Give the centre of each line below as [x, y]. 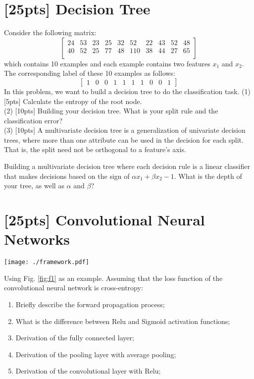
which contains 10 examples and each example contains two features [107, 63]
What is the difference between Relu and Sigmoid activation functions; [123, 321]
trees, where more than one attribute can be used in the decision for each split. [124, 139]
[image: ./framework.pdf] [47, 262]
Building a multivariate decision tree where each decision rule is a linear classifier [127, 166]
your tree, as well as [34, 186]
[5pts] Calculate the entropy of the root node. [73, 101]
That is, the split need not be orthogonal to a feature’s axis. [95, 149]
